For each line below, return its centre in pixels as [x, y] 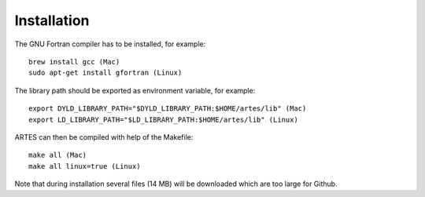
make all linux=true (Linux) [85, 166]
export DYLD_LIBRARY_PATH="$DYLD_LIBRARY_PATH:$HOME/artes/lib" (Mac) [168, 109]
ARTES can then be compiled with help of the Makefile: [104, 137]
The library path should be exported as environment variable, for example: [135, 90]
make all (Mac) [58, 155]
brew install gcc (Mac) [74, 62]
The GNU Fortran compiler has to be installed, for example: [110, 44]
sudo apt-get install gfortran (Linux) [105, 73]
